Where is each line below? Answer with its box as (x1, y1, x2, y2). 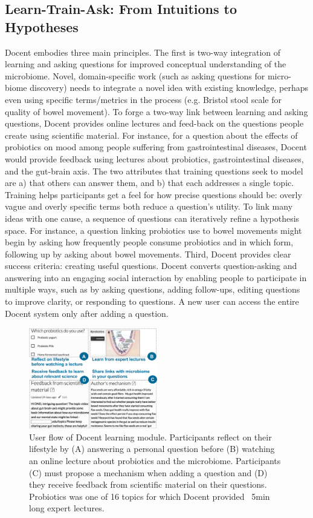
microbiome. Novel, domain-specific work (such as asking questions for (5, 69, 265, 82)
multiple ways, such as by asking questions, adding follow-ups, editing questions (5, 283, 300, 296)
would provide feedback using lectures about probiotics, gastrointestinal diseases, (5, 152, 304, 165)
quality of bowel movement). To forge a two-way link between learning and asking (5, 105, 308, 118)
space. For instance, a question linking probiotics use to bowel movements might (5, 224, 302, 236)
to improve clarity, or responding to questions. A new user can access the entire (5, 295, 299, 308)
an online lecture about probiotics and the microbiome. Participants (29, 454, 281, 467)
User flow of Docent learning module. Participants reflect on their (29, 430, 272, 443)
